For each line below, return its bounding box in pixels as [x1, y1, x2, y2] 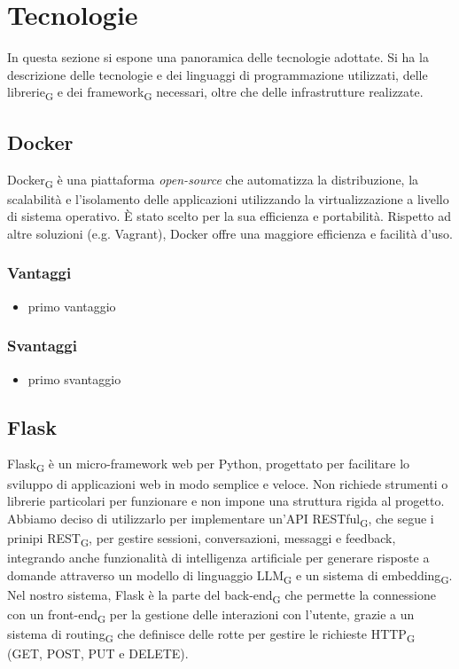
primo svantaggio [27, 369, 121, 388]
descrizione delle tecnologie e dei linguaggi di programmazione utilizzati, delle [7, 65, 428, 83]
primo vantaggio [27, 296, 116, 315]
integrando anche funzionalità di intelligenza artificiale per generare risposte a [7, 547, 430, 566]
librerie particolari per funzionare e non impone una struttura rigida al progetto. [7, 492, 445, 510]
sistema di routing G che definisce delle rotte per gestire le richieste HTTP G [7, 624, 416, 645]
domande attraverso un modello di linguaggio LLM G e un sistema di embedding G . [7, 565, 453, 586]
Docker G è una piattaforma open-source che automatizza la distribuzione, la [7, 169, 419, 191]
